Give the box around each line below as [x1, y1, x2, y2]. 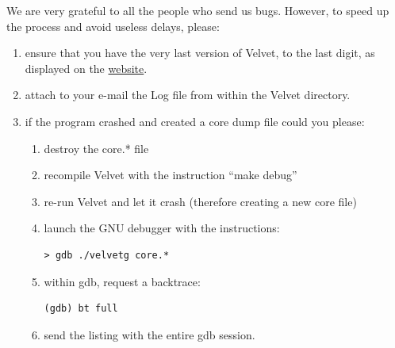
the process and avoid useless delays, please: [6, 17, 220, 34]
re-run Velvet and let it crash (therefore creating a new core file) [44, 193, 357, 209]
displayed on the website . [25, 59, 148, 76]
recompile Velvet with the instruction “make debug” [44, 166, 297, 183]
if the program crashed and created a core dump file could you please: [25, 113, 365, 129]
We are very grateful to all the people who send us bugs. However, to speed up [6, 2, 389, 18]
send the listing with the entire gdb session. [44, 326, 255, 342]
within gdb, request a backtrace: [44, 273, 201, 289]
